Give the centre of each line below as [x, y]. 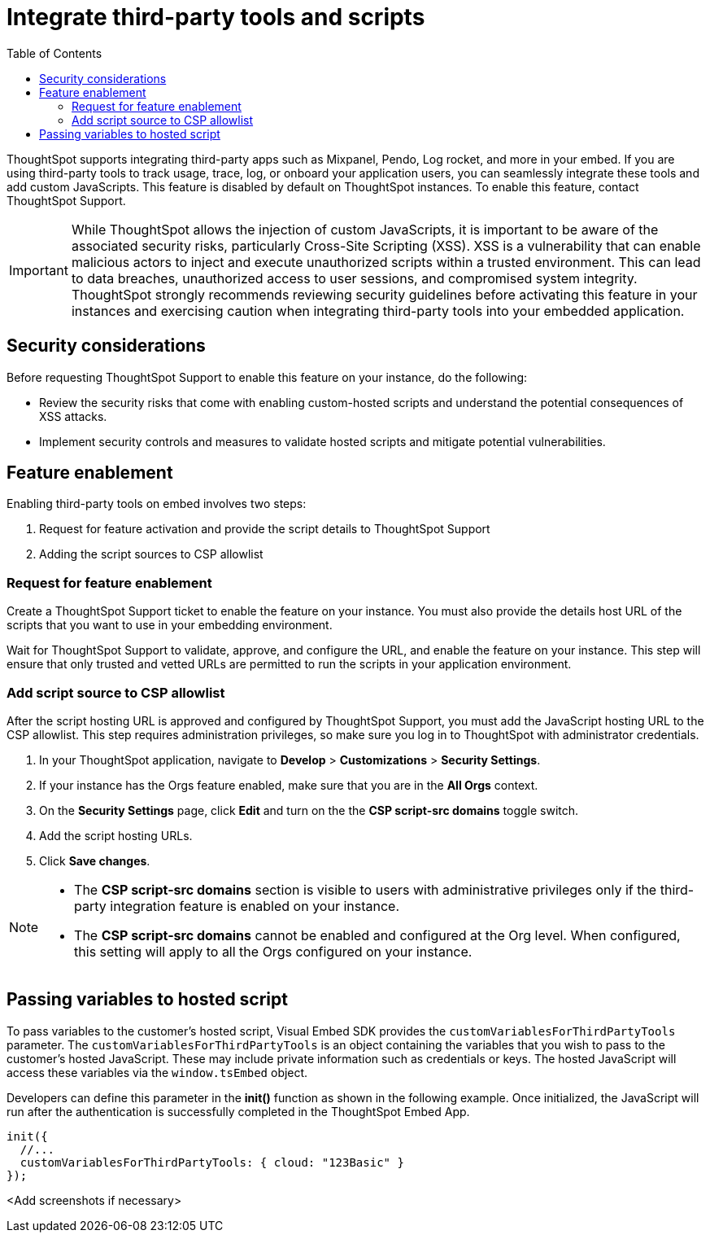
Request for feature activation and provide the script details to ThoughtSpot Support [265, 529]
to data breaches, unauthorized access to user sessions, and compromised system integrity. [354, 278]
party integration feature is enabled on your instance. [237, 906]
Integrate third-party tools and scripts [216, 17]
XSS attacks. [73, 416]
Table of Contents [54, 53]
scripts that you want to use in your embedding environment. [170, 625]
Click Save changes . [95, 860]
